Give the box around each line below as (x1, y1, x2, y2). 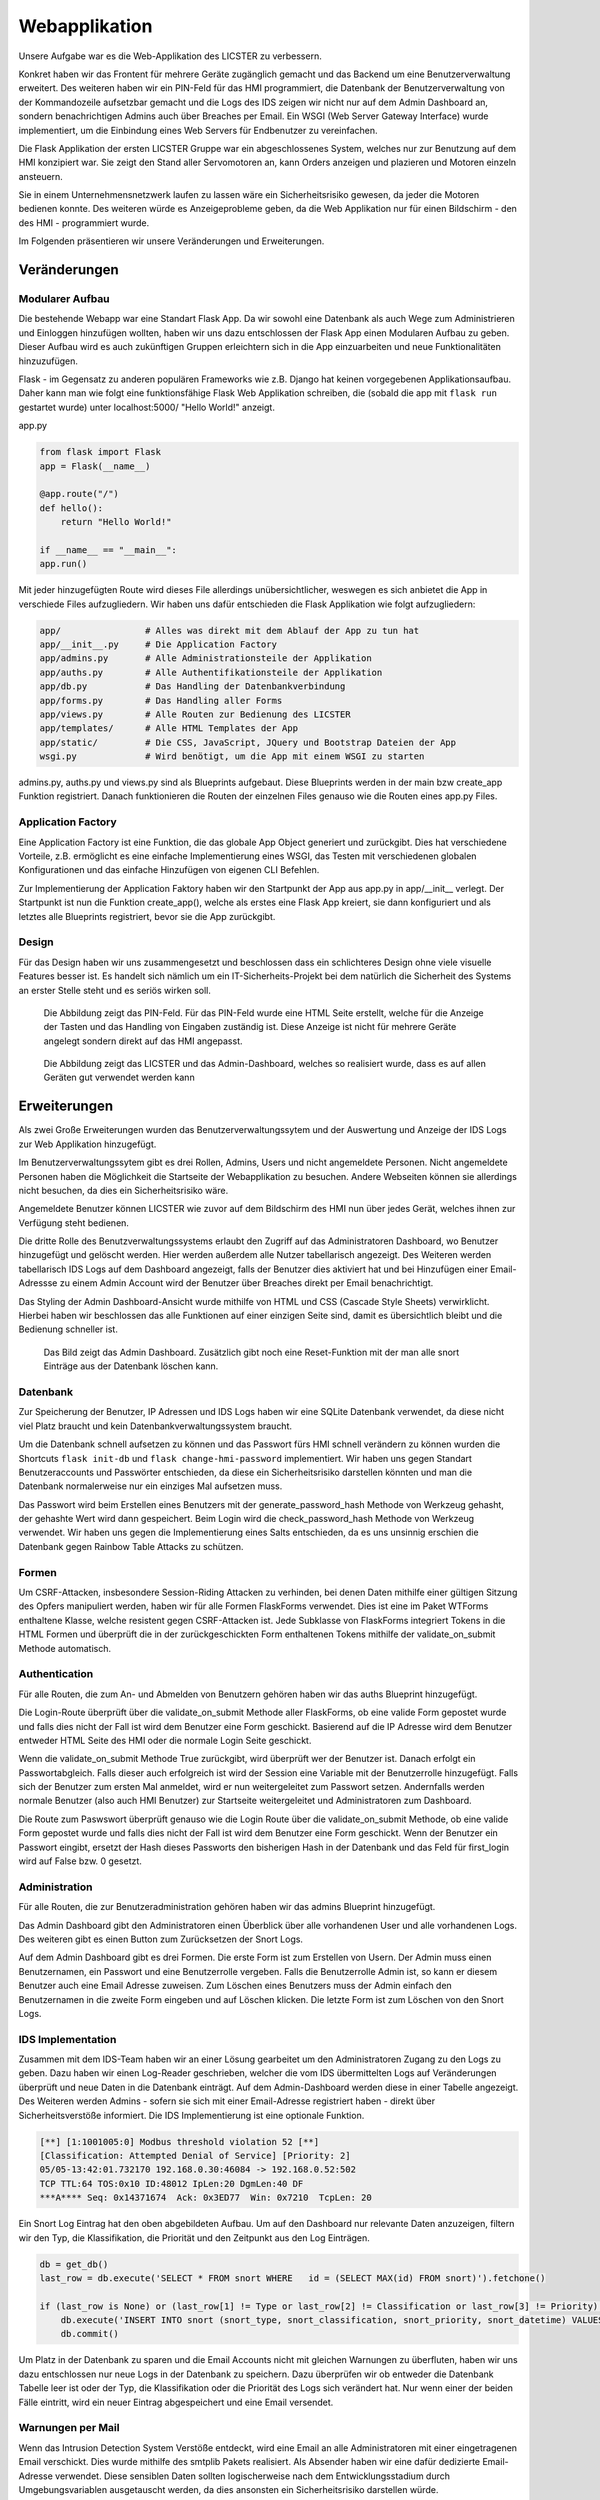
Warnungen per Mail (18, 2421, 120, 2435)
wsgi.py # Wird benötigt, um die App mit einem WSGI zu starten (39, 751, 425, 762)
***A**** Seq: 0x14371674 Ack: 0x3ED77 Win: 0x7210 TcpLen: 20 (39, 2192, 372, 2204)
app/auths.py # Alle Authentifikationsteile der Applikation (39, 666, 383, 678)
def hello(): (39, 502, 104, 514)
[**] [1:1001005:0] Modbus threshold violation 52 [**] (39, 2136, 320, 2147)
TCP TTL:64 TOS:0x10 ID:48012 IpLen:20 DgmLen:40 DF (39, 2178, 304, 2189)
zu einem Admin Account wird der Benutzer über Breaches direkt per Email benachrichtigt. (59, 1277, 434, 1289)
